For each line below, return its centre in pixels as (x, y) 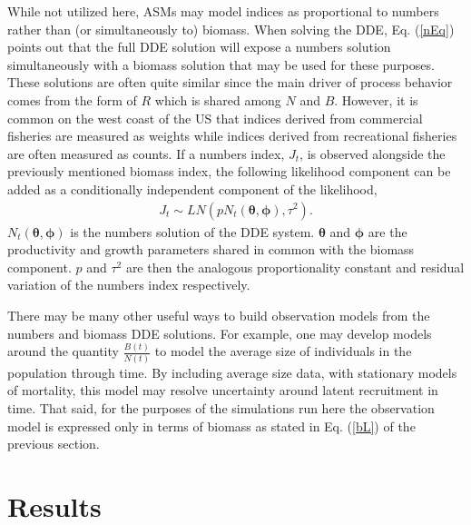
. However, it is (376, 99)
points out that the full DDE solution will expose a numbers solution (199, 47)
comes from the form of (72, 99)
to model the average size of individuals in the (283, 351)
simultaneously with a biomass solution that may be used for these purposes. (221, 64)
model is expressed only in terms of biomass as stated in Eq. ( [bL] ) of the (211, 426)
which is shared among (218, 99)
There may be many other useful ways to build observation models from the (219, 315)
